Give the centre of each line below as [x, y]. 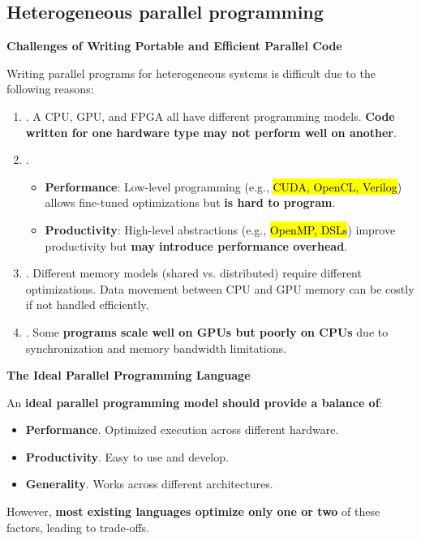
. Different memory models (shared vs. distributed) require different [193, 273]
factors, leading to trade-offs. [78, 527]
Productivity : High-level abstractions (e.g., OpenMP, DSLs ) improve [220, 229]
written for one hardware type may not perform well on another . [211, 132]
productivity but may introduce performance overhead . [196, 245]
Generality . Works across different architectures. [149, 484]
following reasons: [50, 89]
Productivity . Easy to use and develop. [127, 456]
